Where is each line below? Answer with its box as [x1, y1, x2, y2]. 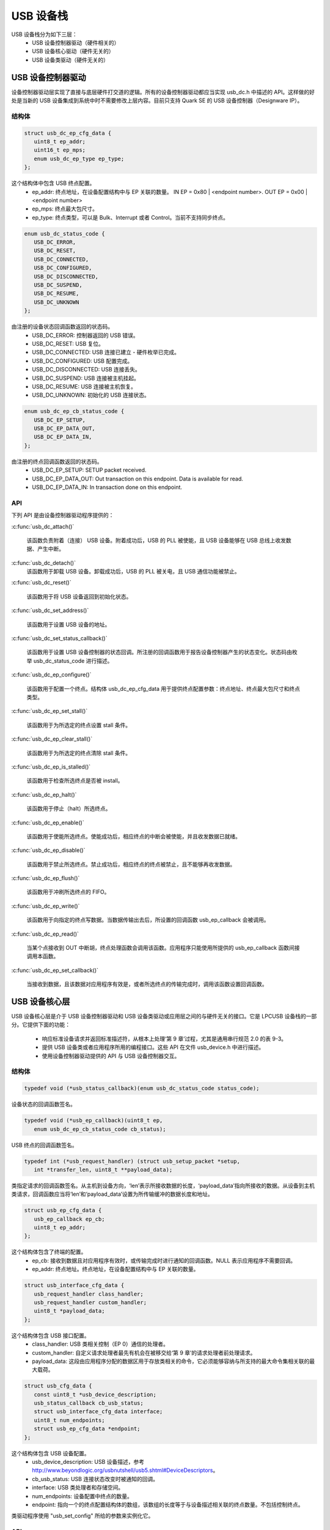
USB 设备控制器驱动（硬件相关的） [32, 39, 120, 46]
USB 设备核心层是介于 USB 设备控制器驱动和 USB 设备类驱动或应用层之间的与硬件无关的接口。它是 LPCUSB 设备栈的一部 [11, 1013, 317, 1020]
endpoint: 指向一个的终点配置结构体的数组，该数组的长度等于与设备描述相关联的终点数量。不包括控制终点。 [32, 1501, 304, 1508]
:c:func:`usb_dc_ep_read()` [11, 930, 79, 938]
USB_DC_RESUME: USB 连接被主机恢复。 [32, 382, 137, 390]
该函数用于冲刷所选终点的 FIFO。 [26, 888, 110, 896]
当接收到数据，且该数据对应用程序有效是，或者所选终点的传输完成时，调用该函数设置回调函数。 [26, 980, 268, 988]
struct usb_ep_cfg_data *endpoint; [34, 1425, 141, 1432]
